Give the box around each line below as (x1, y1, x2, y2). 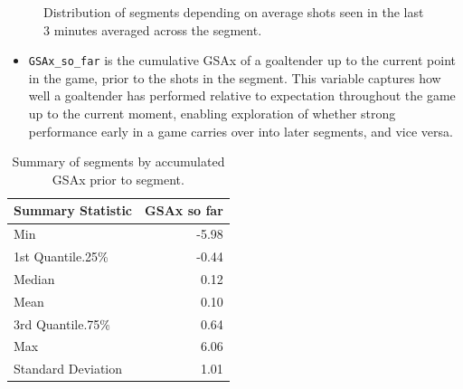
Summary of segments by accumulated (12, 152, 225, 171)
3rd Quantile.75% (14, 314, 111, 333)
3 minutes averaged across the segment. (43, 20, 262, 39)
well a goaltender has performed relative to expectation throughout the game (28, 86, 456, 105)
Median (14, 269, 55, 288)
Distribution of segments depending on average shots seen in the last (43, 3, 424, 21)
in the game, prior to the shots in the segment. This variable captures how (28, 68, 441, 87)
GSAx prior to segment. (52, 169, 184, 188)
